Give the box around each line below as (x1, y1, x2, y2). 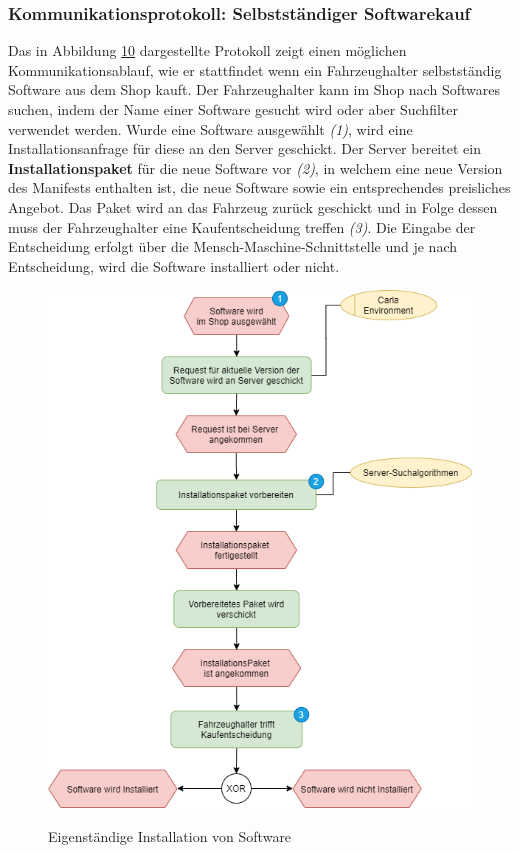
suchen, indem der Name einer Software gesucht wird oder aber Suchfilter (8, 99, 458, 119)
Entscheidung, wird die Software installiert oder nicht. (8, 255, 340, 276)
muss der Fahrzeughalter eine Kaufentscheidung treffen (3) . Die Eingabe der (8, 216, 476, 237)
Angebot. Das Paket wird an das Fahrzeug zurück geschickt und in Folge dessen (8, 196, 498, 217)
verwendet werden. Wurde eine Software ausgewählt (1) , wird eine (8, 118, 413, 139)
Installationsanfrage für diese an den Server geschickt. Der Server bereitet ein (8, 138, 481, 159)
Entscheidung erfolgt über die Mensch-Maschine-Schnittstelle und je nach (8, 236, 457, 257)
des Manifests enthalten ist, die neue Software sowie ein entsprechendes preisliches (8, 177, 511, 198)
